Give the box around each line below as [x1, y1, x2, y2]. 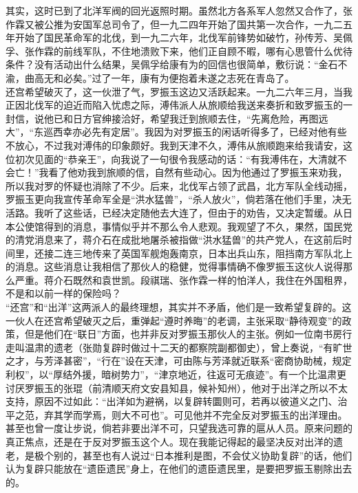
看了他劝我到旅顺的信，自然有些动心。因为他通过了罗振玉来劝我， [48, 165, 348, 179]
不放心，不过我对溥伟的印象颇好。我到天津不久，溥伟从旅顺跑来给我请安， [6, 138, 343, 152]
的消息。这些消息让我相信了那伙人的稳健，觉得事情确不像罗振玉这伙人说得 [6, 259, 343, 274]
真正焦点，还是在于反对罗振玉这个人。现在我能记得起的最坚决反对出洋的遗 [6, 435, 343, 448]
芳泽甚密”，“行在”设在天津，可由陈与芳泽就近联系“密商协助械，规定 [43, 353, 352, 368]
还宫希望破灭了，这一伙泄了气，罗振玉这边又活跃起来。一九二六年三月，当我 [6, 84, 352, 98]
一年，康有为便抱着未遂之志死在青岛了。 [111, 70, 295, 85]
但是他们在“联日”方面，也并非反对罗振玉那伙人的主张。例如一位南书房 [24, 327, 343, 341]
